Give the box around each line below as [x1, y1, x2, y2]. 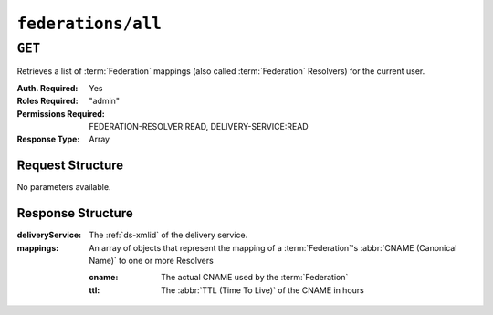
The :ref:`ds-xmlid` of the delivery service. [89, 229, 248, 241]
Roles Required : [16, 96, 79, 107]
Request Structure [16, 158, 124, 173]
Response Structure [16, 205, 133, 221]
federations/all [16, 14, 162, 34]
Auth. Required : [16, 82, 79, 93]
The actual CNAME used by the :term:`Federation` [161, 272, 349, 283]
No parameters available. [16, 182, 111, 193]
